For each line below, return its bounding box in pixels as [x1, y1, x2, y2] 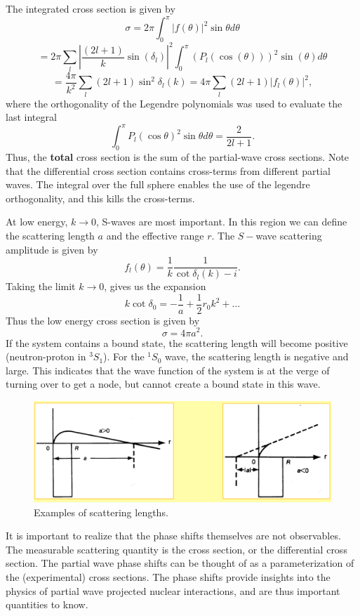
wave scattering [255, 228, 322, 242]
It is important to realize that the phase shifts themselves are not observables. [6, 528, 341, 543]
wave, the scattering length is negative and [164, 349, 349, 364]
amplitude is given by [6, 242, 98, 256]
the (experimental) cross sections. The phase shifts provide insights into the [6, 569, 331, 584]
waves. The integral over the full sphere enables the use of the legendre [6, 177, 310, 192]
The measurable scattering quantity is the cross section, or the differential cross [6, 542, 347, 556]
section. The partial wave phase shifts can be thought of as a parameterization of [6, 556, 354, 570]
